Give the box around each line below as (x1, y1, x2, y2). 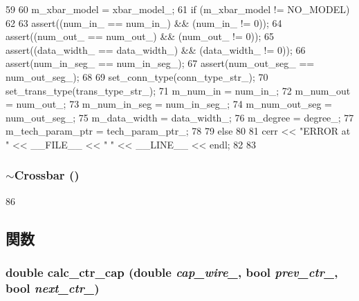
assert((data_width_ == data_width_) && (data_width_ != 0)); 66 (6, 42, 306, 57)
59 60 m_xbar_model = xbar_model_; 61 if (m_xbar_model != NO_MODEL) (6, 2, 350, 16)
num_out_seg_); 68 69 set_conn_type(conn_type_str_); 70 (6, 69, 268, 84)
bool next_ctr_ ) (6, 279, 100, 296)
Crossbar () (14, 166, 80, 184)
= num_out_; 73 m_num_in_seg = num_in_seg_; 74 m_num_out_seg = (6, 97, 332, 111)
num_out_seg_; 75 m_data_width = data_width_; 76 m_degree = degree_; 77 (6, 110, 354, 124)
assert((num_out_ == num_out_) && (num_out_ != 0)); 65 (6, 29, 274, 43)
